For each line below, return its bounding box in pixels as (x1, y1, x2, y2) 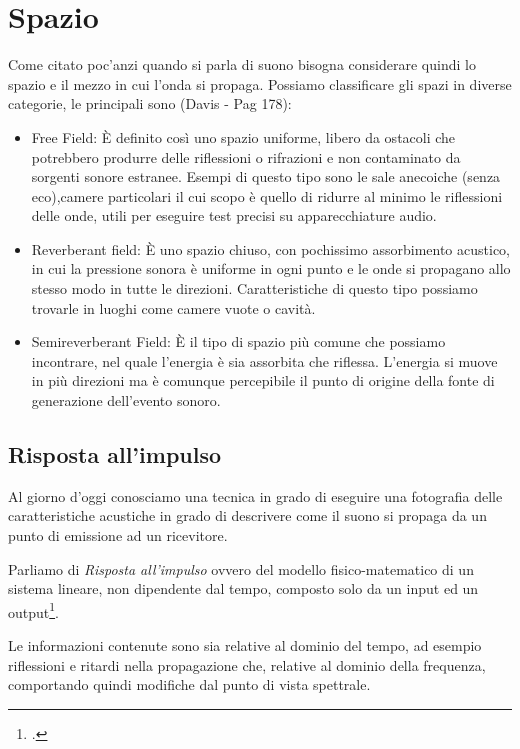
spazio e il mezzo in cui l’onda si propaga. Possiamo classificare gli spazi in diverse (8, 73, 512, 94)
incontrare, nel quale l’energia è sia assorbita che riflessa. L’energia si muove (31, 350, 498, 371)
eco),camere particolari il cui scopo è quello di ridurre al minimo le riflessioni (31, 185, 503, 206)
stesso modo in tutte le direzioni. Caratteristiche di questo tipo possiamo (31, 278, 478, 299)
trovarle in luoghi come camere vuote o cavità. (31, 297, 316, 318)
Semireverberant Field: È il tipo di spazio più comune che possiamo (31, 331, 446, 352)
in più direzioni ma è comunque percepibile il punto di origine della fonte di (31, 370, 495, 391)
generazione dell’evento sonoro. (31, 390, 221, 411)
